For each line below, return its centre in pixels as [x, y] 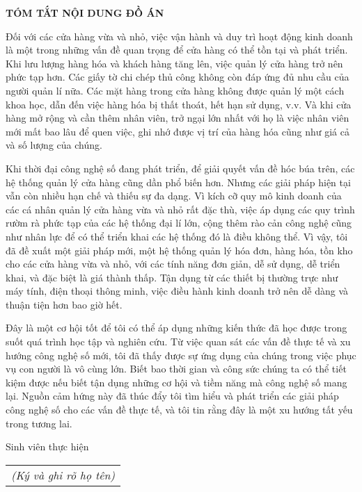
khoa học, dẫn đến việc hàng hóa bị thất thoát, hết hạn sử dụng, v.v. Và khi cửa [179, 104]
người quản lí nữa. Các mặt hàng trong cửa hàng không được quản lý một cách [175, 90]
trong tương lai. [39, 423]
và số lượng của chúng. [54, 145]
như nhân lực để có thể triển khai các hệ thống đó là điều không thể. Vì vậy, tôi [177, 236]
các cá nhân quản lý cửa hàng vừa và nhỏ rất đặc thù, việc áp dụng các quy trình [180, 209]
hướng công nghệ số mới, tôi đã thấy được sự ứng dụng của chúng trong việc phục [181, 355]
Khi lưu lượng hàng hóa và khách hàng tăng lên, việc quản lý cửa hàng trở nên [174, 63]
